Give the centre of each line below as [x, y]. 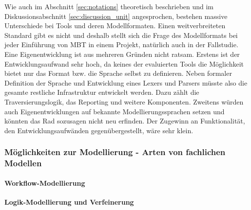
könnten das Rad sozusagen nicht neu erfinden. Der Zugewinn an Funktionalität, [125, 121]
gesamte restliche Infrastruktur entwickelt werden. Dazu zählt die [102, 92]
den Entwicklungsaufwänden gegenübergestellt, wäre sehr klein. [99, 130]
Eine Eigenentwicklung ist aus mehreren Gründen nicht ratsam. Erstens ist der [122, 54]
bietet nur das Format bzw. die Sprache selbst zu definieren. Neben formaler [118, 73]
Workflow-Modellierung [45, 183]
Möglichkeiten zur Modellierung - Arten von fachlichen [115, 152]
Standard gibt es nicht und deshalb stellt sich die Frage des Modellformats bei [121, 35]
